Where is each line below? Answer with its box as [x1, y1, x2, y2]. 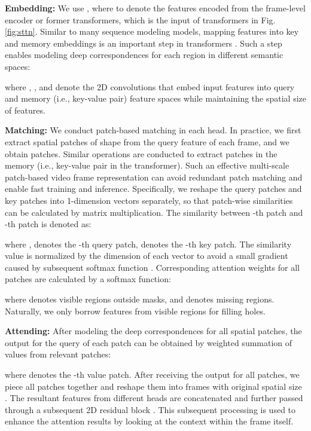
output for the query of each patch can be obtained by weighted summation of [5, 336, 292, 349]
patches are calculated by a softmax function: [5, 273, 171, 285]
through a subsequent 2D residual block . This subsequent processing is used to [5, 403, 296, 415]
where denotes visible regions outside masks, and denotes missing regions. [5, 293, 275, 305]
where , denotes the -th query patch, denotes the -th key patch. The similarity [5, 237, 292, 250]
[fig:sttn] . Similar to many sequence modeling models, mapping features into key [5, 25, 299, 38]
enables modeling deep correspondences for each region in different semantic [5, 48, 283, 61]
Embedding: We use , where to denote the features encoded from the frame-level [5, 2, 306, 14]
